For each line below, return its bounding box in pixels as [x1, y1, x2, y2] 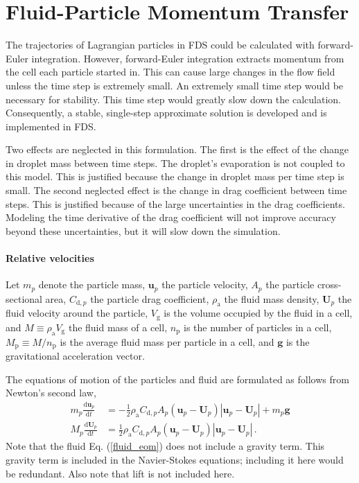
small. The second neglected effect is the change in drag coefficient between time [6, 183, 347, 197]
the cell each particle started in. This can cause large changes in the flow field [6, 64, 335, 79]
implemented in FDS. [6, 118, 96, 133]
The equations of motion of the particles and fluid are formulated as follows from [6, 371, 349, 386]
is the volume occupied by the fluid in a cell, [164, 306, 353, 320]
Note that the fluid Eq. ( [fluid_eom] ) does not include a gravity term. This [6, 439, 325, 453]
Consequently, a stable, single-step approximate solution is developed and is [6, 105, 327, 120]
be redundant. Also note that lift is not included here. [6, 466, 235, 480]
